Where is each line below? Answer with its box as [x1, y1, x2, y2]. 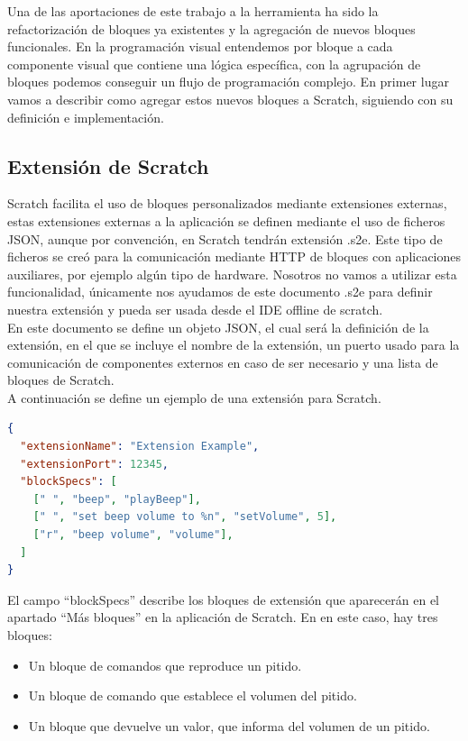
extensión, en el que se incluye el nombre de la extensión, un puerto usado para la [7, 335, 460, 354]
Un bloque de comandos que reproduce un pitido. [28, 655, 302, 674]
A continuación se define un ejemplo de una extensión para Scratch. [7, 388, 381, 407]
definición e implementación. [7, 107, 164, 126]
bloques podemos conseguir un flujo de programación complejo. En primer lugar [7, 72, 449, 91]
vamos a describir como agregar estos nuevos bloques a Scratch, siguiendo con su [7, 89, 454, 108]
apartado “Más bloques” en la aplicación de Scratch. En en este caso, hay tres [7, 608, 438, 627]
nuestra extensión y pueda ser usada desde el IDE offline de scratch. [7, 299, 383, 318]
